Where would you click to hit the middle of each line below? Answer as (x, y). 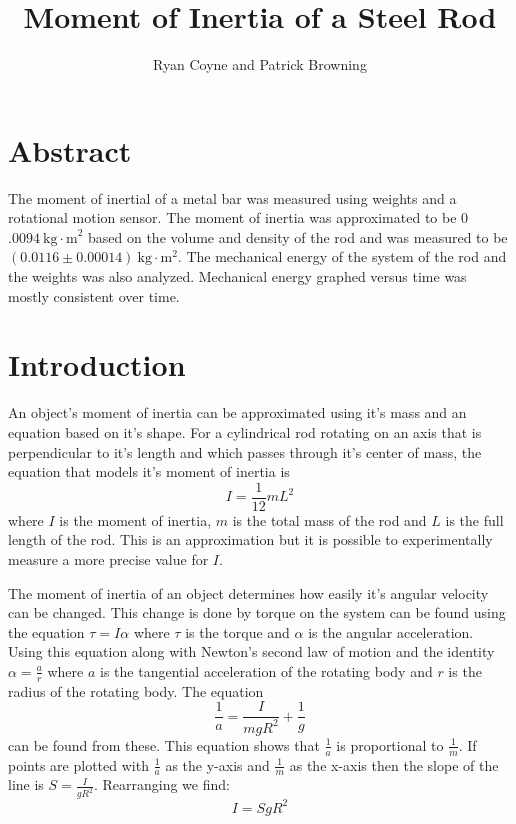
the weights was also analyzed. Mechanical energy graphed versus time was (237, 276)
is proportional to (390, 744)
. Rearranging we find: (161, 784)
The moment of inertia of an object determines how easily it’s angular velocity (248, 592)
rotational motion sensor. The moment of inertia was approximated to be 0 (238, 217)
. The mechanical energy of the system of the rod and (342, 256)
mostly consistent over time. (94, 295)
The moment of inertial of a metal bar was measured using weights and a (232, 197)
